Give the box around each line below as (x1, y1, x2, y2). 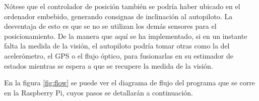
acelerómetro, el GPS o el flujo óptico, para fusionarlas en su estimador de (4, 50, 234, 61)
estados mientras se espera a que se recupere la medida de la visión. (4, 60, 213, 71)
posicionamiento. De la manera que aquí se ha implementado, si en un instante (4, 30, 247, 41)
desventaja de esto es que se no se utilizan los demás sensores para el (4, 21, 217, 31)
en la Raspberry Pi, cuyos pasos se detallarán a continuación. (4, 87, 193, 97)
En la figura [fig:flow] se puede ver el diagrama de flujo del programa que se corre (4, 77, 255, 88)
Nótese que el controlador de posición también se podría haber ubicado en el (4, 1, 240, 11)
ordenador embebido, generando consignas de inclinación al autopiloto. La (4, 11, 233, 21)
